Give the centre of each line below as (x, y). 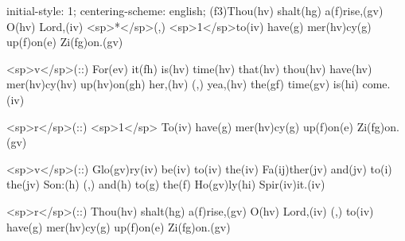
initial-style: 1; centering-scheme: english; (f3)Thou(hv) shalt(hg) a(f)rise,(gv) (195, 10)
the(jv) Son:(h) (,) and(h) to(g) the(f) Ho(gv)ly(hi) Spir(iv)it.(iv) (166, 184)
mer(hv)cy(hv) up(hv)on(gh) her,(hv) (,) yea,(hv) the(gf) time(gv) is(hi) (183, 84)
